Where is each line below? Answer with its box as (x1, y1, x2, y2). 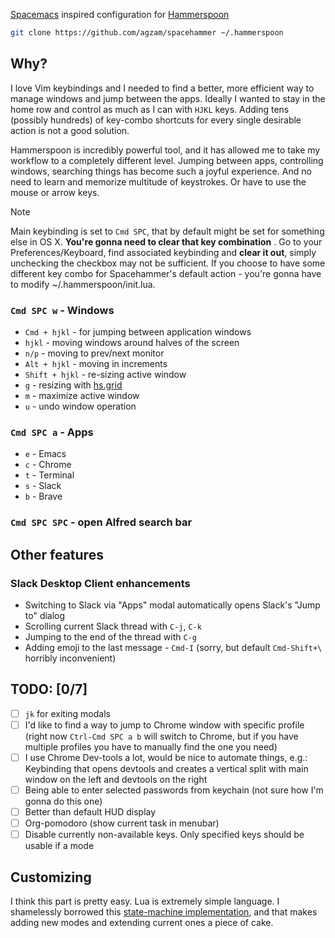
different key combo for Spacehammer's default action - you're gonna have (10, 267, 322, 279)
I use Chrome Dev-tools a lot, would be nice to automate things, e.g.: (24, 751, 308, 763)
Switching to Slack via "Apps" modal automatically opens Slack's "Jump (24, 599, 321, 611)
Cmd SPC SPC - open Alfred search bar (10, 515, 193, 529)
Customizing (10, 869, 92, 886)
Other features (10, 546, 104, 563)
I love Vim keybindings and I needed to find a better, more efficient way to (10, 82, 315, 94)
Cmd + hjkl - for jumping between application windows (24, 325, 252, 338)
